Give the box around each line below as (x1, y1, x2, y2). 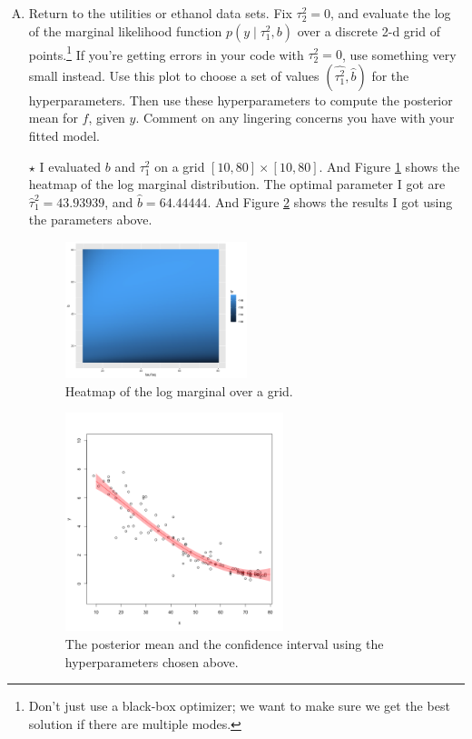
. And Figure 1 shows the (319, 156, 460, 175)
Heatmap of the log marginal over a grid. (64, 381, 293, 400)
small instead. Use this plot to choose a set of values (28, 65, 320, 85)
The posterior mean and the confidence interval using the (64, 634, 384, 653)
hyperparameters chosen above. (64, 652, 239, 671)
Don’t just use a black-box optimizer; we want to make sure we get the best (28, 696, 450, 715)
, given (88, 108, 125, 127)
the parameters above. (28, 210, 152, 229)
